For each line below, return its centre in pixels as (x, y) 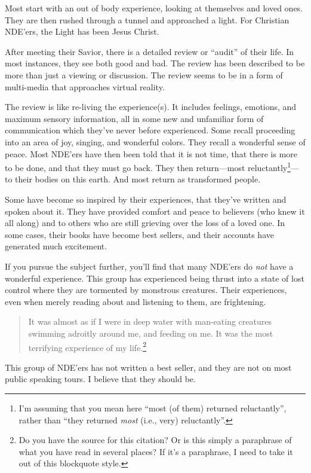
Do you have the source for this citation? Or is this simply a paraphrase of (155, 440)
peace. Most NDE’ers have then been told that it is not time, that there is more (151, 153)
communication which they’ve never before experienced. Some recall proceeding (150, 130)
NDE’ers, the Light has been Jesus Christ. (82, 31)
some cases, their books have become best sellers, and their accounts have (139, 234)
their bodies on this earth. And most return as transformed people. (138, 179)
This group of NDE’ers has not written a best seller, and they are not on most (148, 367)
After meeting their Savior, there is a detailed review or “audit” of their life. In (150, 51)
